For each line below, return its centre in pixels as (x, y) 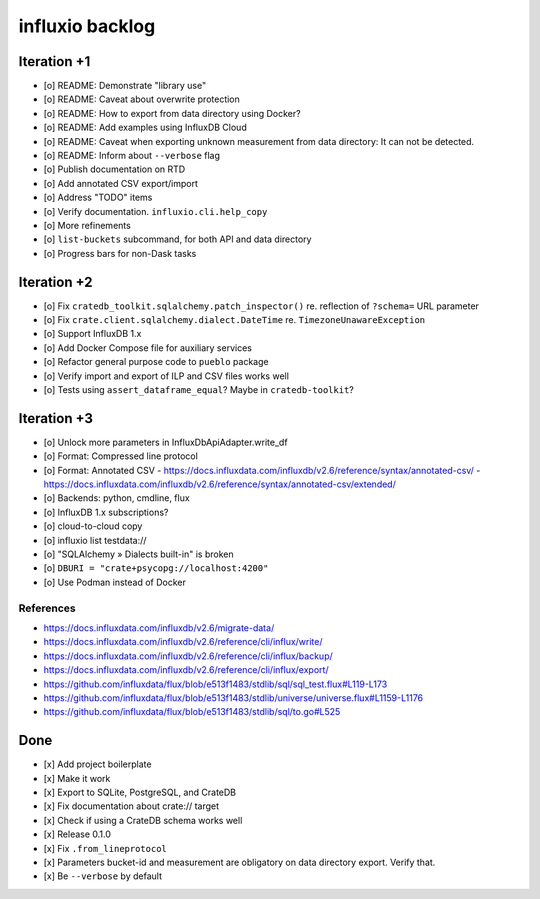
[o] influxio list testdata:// (95, 540)
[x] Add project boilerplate (97, 764)
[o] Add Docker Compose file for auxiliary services (147, 347)
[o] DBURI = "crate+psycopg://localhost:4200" (156, 568)
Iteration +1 (54, 61)
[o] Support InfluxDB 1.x (92, 334)
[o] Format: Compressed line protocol (121, 456)
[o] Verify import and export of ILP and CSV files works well (166, 376)
